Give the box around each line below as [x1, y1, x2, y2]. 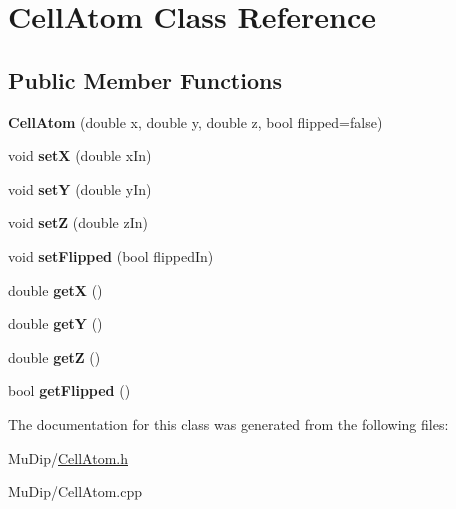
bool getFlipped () [8, 380, 131, 401]
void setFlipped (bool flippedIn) [8, 245, 214, 266]
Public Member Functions [8, 64, 282, 95]
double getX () [8, 279, 103, 300]
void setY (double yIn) [8, 178, 152, 199]
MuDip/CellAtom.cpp [8, 481, 142, 502]
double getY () [8, 313, 103, 334]
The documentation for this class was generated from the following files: [8, 413, 449, 434]
